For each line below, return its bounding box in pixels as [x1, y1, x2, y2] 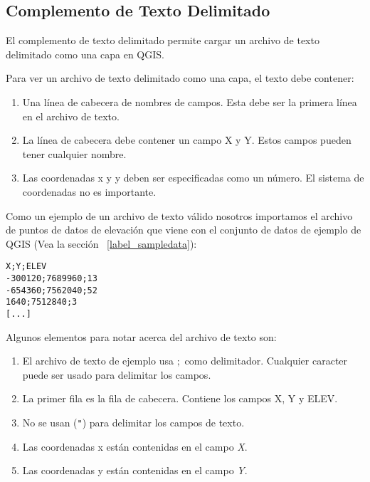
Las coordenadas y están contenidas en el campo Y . [22, 463, 248, 478]
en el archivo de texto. [22, 108, 120, 123]
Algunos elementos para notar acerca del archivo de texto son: [6, 329, 277, 344]
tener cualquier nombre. [22, 146, 127, 161]
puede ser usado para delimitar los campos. [22, 367, 211, 382]
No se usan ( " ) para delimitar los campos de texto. [22, 414, 245, 429]
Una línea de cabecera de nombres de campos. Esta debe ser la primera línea [22, 94, 357, 109]
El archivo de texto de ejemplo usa [22, 353, 174, 368]
